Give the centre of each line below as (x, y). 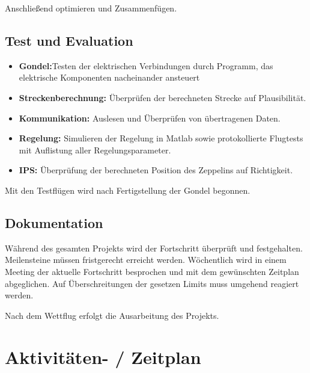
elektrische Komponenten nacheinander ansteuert (109, 77)
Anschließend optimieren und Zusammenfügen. (91, 8)
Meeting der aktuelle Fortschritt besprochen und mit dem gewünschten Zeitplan (152, 271)
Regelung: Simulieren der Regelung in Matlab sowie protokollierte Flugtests (161, 138)
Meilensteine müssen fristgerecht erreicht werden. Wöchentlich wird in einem (146, 260)
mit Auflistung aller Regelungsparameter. (95, 150)
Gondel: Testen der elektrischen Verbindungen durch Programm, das (146, 65)
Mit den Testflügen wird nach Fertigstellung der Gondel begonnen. (128, 190)
